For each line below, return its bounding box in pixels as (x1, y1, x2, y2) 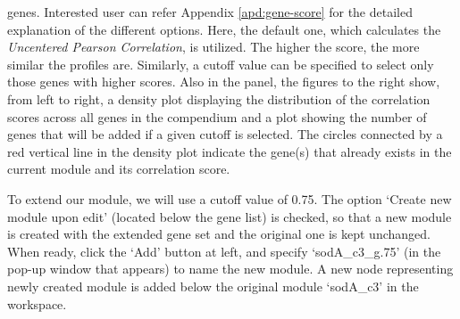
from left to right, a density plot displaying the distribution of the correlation (7, 89, 431, 108)
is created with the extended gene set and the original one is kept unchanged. (7, 225, 431, 243)
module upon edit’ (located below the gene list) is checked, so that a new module (7, 207, 452, 225)
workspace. (7, 294, 67, 313)
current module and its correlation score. (7, 159, 230, 178)
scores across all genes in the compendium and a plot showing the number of (7, 107, 427, 126)
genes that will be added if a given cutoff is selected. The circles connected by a (7, 125, 443, 143)
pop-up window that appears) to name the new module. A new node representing (7, 259, 454, 278)
